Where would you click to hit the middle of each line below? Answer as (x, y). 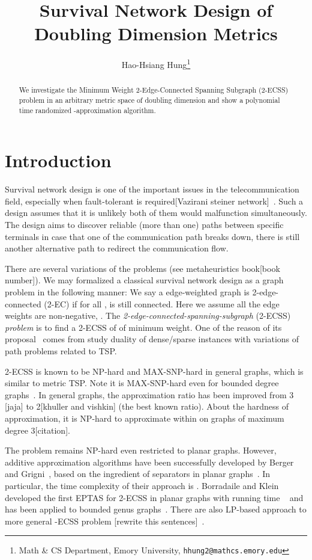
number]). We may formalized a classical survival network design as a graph (144, 280)
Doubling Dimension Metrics (156, 33)
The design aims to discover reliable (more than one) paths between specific (144, 225)
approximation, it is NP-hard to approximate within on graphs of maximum (145, 418)
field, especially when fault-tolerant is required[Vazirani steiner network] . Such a (154, 201)
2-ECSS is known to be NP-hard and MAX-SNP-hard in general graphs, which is (154, 371)
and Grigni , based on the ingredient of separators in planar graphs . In (138, 474)
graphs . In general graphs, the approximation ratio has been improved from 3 (149, 394)
